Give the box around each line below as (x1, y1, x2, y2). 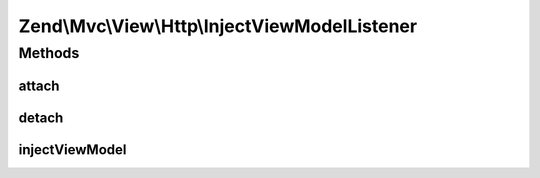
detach (18, 109, 64, 126)
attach (18, 77, 60, 94)
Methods (18, 44, 80, 62)
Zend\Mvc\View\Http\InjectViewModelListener (18, 15, 418, 37)
